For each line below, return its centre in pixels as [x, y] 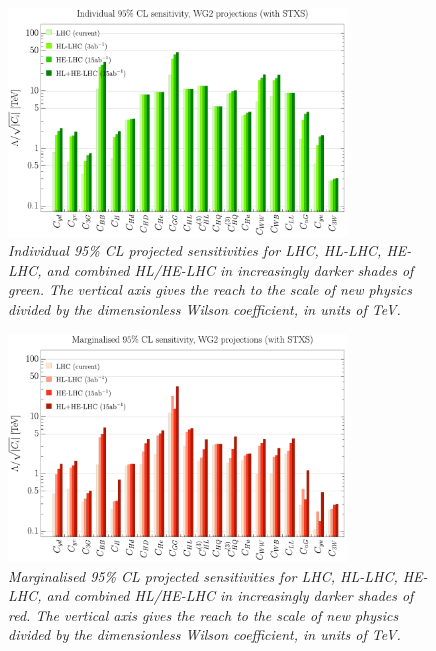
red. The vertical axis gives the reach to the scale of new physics [203, 614]
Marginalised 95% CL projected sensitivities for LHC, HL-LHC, [203, 575]
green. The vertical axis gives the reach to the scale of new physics [210, 289]
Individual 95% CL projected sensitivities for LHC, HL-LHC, [195, 250]
